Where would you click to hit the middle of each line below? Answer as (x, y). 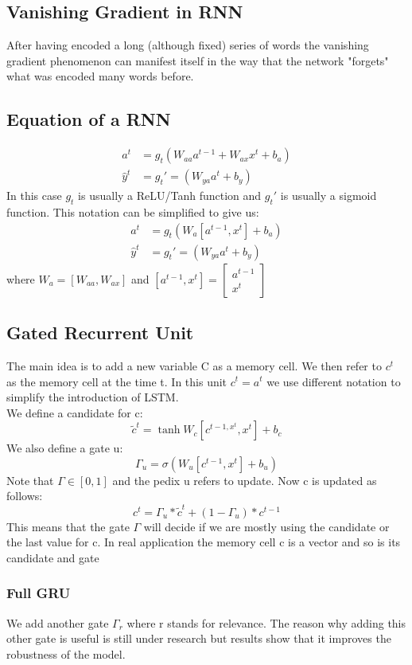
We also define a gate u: (65, 448)
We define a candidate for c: (75, 412)
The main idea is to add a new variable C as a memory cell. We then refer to (194, 365)
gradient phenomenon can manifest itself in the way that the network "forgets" (198, 60)
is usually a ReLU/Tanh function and (170, 196)
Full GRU (39, 593)
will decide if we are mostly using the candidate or (266, 526)
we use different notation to (334, 381)
